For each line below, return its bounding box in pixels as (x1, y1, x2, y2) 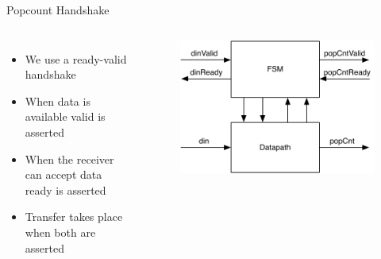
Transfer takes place (25, 208, 123, 225)
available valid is (25, 108, 106, 125)
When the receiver (25, 150, 114, 167)
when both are (25, 223, 96, 240)
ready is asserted (25, 181, 106, 198)
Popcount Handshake (6, 2, 110, 17)
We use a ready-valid (25, 50, 127, 67)
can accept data (25, 166, 102, 183)
